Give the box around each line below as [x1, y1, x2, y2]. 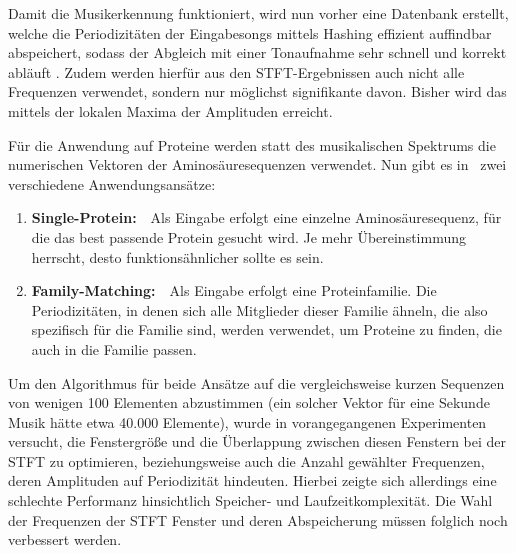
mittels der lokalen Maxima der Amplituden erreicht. [8, 100, 333, 121]
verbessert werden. [8, 529, 122, 550]
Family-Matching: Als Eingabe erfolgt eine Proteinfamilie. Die [31, 280, 437, 301]
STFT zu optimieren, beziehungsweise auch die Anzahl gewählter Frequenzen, [8, 450, 485, 471]
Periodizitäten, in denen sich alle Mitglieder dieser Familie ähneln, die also [31, 299, 488, 320]
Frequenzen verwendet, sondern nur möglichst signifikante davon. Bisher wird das [8, 81, 507, 102]
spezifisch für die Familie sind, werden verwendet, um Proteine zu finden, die [31, 319, 502, 340]
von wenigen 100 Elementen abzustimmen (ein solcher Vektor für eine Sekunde [8, 392, 490, 413]
